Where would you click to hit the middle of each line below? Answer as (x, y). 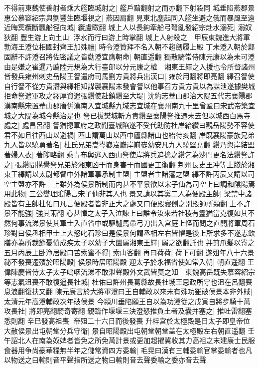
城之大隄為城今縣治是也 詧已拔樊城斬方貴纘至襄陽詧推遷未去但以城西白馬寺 (127, 115)
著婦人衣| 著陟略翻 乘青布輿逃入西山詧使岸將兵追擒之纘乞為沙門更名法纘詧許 (129, 154)
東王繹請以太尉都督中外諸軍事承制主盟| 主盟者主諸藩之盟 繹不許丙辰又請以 (126, 174)
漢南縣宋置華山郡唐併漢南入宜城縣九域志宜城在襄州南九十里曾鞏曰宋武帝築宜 (129, 105)
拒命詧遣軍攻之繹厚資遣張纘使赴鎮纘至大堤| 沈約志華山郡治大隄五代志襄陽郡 (128, 96)
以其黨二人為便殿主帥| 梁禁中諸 (201, 193)
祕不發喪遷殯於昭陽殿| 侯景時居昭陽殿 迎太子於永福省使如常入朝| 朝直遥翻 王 (129, 262)
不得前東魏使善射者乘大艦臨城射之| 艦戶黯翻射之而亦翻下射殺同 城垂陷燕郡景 (129, 7)
